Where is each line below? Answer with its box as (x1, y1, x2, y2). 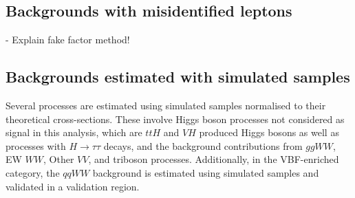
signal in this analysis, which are (6, 125, 142, 140)
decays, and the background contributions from (103, 138, 303, 153)
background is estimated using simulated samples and (92, 165, 319, 179)
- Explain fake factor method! (6, 32, 130, 47)
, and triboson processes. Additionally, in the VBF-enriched (88, 152, 339, 166)
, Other (43, 152, 74, 166)
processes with (6, 138, 66, 153)
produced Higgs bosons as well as (199, 125, 339, 140)
